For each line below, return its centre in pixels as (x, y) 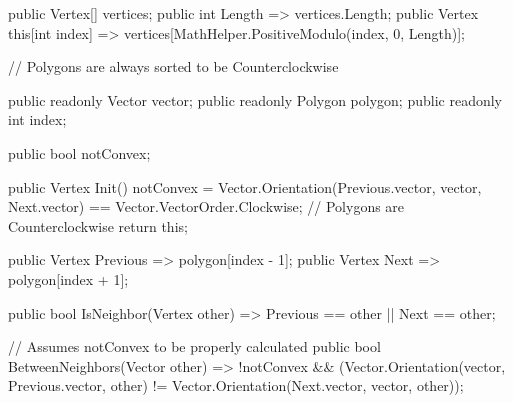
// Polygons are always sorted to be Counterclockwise (173, 66)
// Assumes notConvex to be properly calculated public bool (194, 346)
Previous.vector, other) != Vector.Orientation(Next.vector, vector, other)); (236, 385)
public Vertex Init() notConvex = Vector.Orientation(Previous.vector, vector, (245, 186)
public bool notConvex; (79, 152)
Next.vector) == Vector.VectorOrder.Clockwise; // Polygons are (206, 206)
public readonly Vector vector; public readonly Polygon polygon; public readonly (255, 99)
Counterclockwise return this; (98, 225)
